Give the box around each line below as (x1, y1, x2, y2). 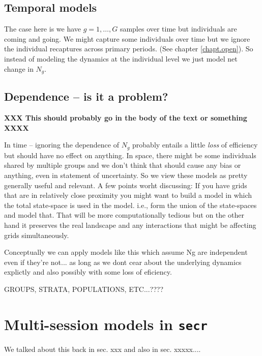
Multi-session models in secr (4, 313, 208, 334)
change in (4, 63, 34, 74)
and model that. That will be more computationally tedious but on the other (4, 210, 244, 220)
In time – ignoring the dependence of (4, 139, 119, 150)
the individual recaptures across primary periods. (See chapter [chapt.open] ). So (4, 43, 253, 54)
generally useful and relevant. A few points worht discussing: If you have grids (4, 180, 247, 190)
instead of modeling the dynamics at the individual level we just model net (4, 53, 238, 64)
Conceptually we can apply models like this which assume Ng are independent (4, 247, 248, 257)
